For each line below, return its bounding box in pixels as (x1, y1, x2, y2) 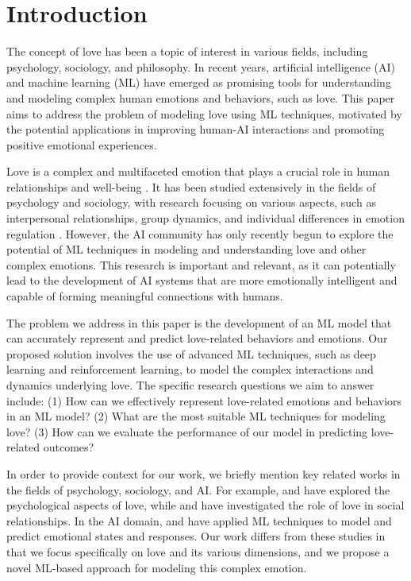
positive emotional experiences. (6, 136, 157, 153)
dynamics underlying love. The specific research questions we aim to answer (6, 377, 375, 393)
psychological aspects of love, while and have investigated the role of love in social (6, 497, 405, 513)
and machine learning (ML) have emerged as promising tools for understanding (6, 74, 391, 91)
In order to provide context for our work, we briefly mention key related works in (6, 465, 401, 482)
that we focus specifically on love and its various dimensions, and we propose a (6, 543, 390, 560)
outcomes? (43, 439, 94, 455)
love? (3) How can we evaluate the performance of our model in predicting (6, 423, 368, 440)
